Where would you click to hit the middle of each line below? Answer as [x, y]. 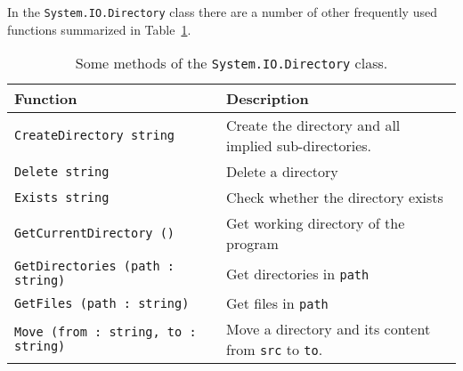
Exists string [62, 197]
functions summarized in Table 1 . [99, 29]
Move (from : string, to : [106, 332]
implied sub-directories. [299, 146]
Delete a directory [282, 172]
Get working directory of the [316, 223]
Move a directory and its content [329, 329]
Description [268, 99]
